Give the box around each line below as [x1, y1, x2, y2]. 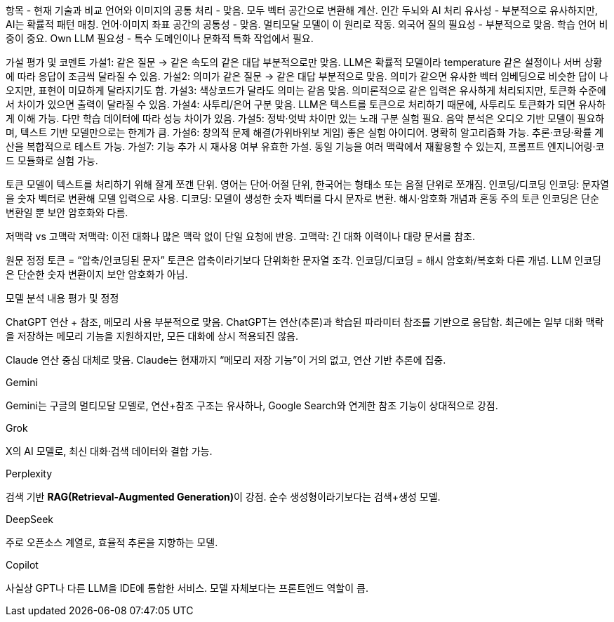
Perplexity [6, 468, 53, 479]
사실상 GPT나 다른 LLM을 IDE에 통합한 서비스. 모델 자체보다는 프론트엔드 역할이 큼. [6, 582, 368, 594]
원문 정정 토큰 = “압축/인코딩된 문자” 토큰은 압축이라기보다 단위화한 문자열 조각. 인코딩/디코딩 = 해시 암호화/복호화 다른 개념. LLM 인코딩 [6, 254, 601, 266]
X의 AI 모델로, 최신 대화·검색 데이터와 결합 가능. [6, 445, 213, 457]
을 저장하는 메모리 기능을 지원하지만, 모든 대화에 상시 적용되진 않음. [6, 330, 299, 342]
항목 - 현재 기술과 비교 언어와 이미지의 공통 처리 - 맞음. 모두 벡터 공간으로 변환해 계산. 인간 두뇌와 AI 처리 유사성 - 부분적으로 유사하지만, [6, 4, 598, 16]
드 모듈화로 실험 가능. [6, 154, 98, 166]
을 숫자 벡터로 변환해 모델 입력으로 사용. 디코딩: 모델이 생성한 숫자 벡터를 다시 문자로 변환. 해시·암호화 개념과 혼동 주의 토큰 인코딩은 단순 [6, 192, 599, 204]
